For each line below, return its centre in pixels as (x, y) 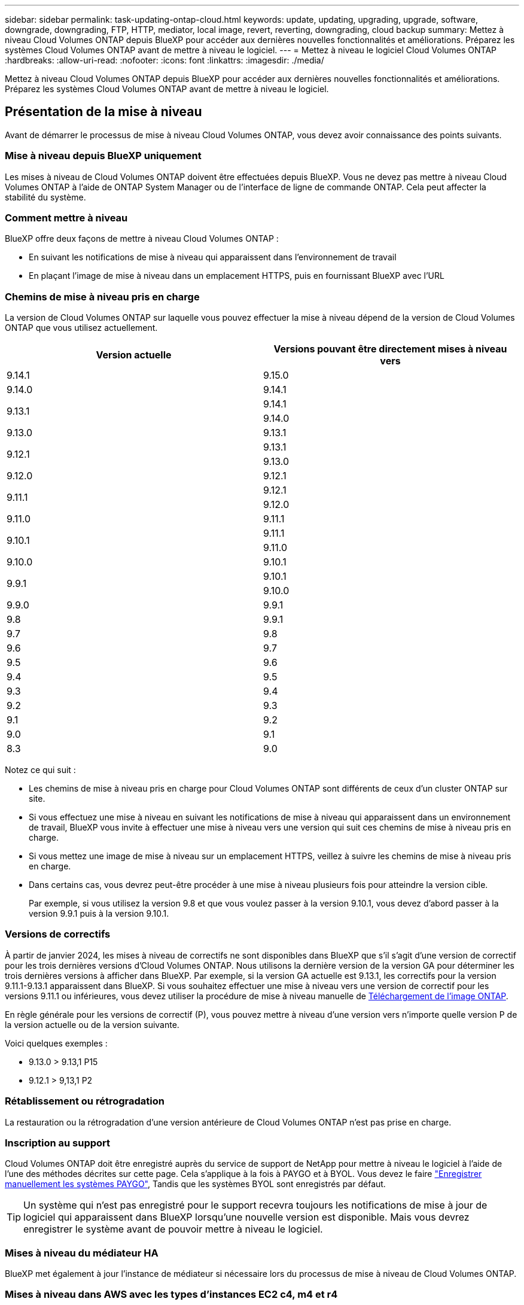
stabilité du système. (45, 197)
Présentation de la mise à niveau (103, 112)
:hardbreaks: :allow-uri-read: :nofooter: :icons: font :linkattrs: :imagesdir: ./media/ (164, 60)
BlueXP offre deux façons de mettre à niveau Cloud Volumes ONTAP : (142, 239)
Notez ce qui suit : (40, 770)
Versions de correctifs (58, 934)
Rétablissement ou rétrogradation (85, 1101)
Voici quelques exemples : (56, 1043)
